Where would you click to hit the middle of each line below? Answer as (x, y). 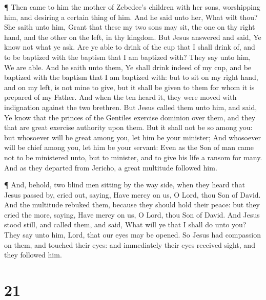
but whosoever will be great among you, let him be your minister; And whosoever (132, 137)
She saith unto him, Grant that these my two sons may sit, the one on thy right (130, 27)
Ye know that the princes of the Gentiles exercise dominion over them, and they (130, 117)
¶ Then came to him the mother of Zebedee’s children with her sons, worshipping (132, 7)
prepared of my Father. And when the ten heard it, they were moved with (120, 97)
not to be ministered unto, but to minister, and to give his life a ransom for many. (133, 157)
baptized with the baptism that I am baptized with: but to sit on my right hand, (131, 77)
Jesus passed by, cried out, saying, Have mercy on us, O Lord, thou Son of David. (132, 194)
